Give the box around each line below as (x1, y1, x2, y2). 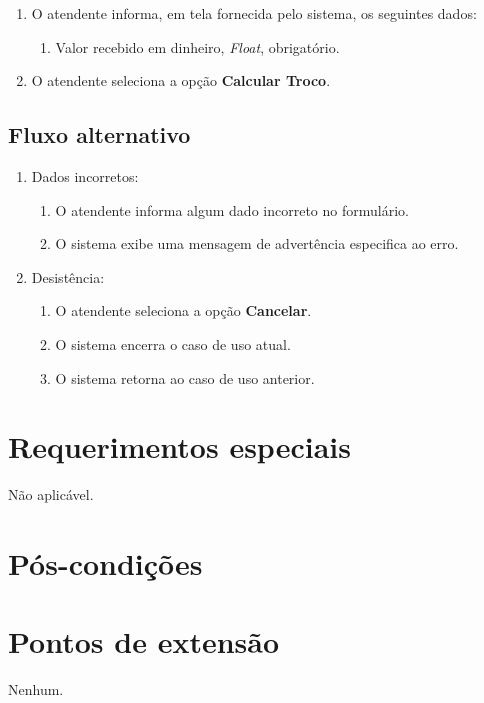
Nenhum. (8, 679, 64, 700)
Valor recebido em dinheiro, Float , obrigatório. (55, 36, 340, 57)
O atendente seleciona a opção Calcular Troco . (31, 70, 331, 91)
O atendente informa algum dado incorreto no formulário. (55, 199, 409, 220)
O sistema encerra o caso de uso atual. (55, 333, 291, 354)
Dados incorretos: (31, 165, 139, 186)
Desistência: (31, 266, 105, 287)
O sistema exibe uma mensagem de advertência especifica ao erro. (55, 233, 459, 254)
